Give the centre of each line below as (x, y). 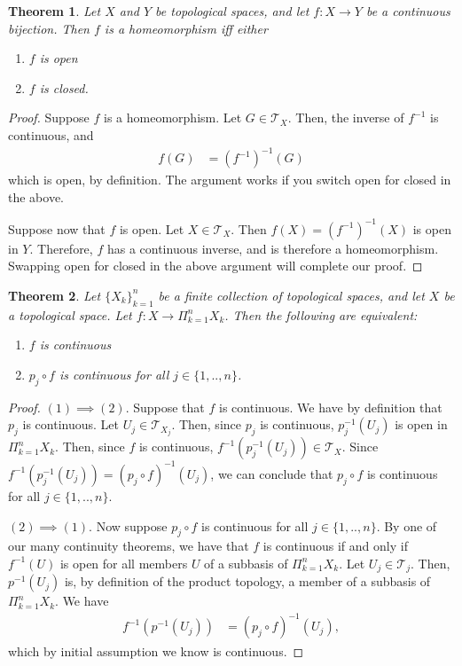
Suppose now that (57, 228)
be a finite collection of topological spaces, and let (291, 295)
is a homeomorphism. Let (173, 118)
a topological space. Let (70, 314)
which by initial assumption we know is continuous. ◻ (156, 650)
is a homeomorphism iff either (186, 28)
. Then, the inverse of (346, 118)
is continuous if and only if (335, 546)
